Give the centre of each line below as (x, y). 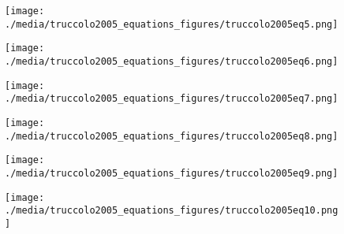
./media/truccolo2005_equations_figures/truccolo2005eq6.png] (172, 61)
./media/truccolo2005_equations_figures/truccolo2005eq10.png (172, 211)
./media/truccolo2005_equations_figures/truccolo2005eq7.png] (172, 99)
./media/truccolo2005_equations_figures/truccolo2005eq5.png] (172, 24)
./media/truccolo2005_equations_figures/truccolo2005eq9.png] (172, 173)
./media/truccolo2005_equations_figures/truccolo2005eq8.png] (172, 136)
